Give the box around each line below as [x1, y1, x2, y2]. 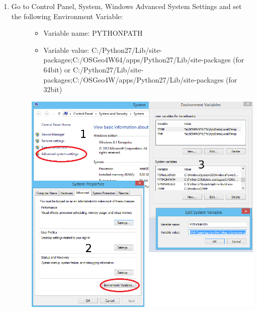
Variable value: [43, 44, 90, 55]
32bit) [43, 84, 62, 95]
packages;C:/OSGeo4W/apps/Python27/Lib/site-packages [43, 74, 224, 85]
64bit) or [43, 64, 71, 74]
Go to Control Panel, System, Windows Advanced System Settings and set [11, 1, 242, 11]
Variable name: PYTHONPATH [43, 28, 143, 38]
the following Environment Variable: [11, 11, 123, 21]
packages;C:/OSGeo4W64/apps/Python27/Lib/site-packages [43, 54, 231, 65]
